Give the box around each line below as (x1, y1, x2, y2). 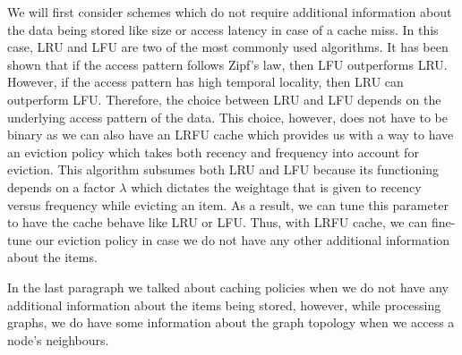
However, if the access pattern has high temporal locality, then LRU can (7, 72, 404, 91)
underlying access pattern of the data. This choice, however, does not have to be (7, 107, 448, 126)
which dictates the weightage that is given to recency (131, 177, 422, 196)
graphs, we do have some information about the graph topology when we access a (7, 313, 455, 332)
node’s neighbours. (7, 330, 109, 349)
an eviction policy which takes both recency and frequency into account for (7, 142, 419, 161)
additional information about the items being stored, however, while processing (7, 295, 441, 314)
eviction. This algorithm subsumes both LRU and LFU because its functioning (7, 160, 439, 179)
